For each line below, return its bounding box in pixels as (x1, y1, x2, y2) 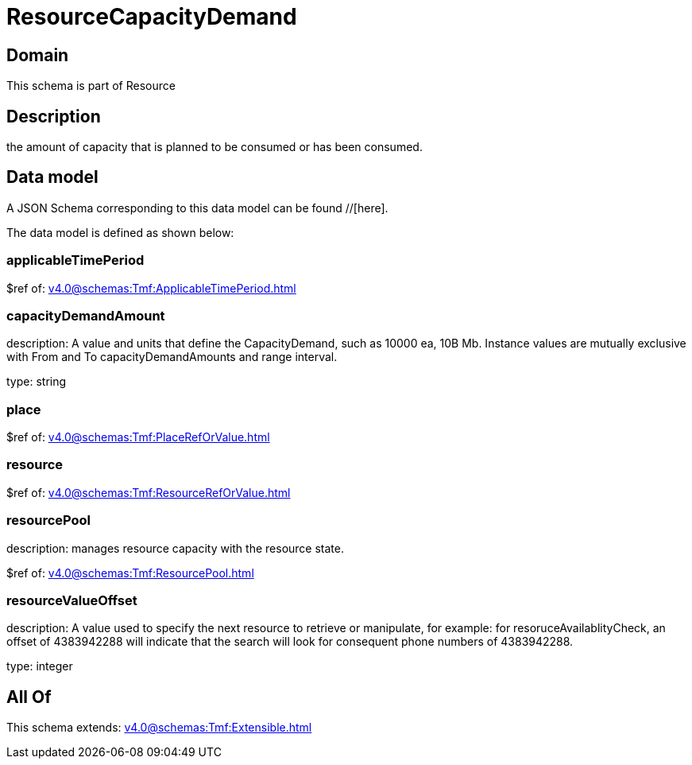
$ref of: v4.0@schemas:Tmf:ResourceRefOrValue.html (6, 485, 291, 499)
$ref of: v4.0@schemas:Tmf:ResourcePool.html (6, 565, 254, 580)
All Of (6, 686, 52, 707)
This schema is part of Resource (6, 79, 176, 93)
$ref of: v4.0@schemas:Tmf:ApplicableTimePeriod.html (6, 281, 296, 295)
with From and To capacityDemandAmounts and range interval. (6, 350, 338, 364)
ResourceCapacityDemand (6, 3, 297, 30)
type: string (6, 375, 67, 389)
